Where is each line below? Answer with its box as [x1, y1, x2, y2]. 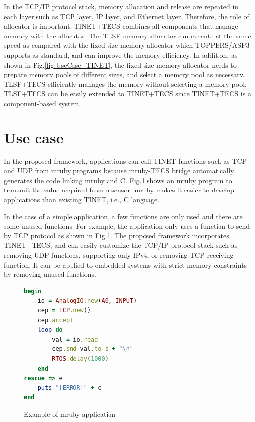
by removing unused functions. [4, 269, 96, 279]
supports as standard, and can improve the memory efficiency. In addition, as [4, 49, 238, 60]
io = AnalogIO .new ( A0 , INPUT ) [37, 297, 137, 305]
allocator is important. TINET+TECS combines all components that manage [4, 21, 238, 31]
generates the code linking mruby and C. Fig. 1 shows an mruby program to [4, 175, 232, 185]
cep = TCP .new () [37, 307, 91, 314]
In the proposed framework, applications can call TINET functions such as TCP [4, 155, 247, 166]
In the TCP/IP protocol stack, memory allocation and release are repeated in [4, 1, 239, 11]
